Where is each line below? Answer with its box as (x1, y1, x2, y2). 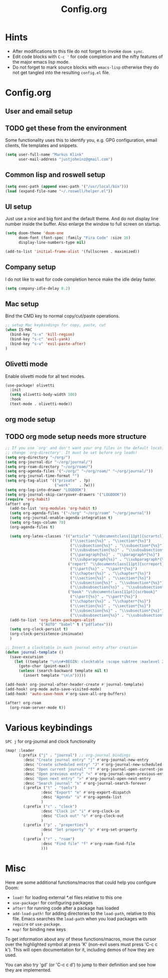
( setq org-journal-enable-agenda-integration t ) (9, 516, 113, 521)
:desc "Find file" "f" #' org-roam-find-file (40, 841, 135, 846)
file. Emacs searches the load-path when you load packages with (12, 915, 147, 921)
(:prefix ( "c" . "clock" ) (23, 804, 77, 809)
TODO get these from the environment (5, 124, 127, 132)
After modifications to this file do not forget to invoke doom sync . (12, 48, 144, 54)
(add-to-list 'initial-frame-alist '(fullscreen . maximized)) (5, 249, 140, 254)
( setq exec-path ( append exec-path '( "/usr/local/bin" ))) (5, 184, 128, 189)
